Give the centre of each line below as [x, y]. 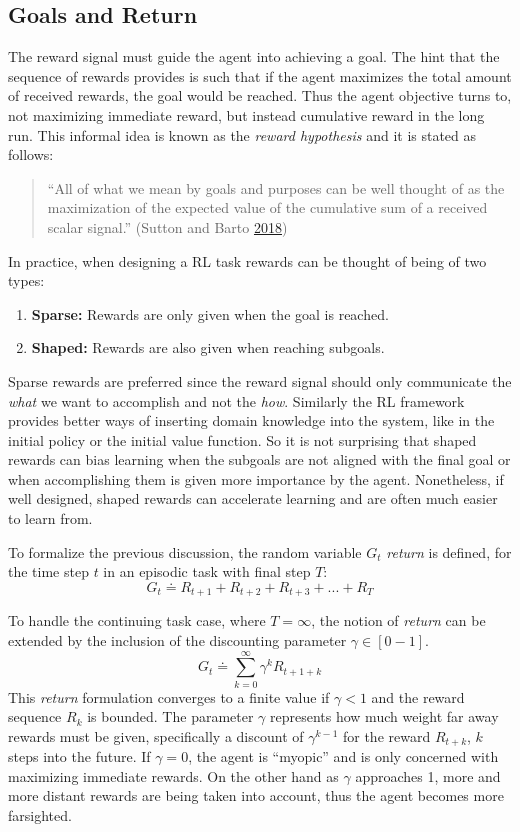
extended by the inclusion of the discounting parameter [177, 639]
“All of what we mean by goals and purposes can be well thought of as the [276, 187]
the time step [48, 571]
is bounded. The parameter [170, 716]
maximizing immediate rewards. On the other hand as [173, 775]
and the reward [418, 696]
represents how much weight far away [384, 716]
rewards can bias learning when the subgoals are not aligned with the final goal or [259, 459]
